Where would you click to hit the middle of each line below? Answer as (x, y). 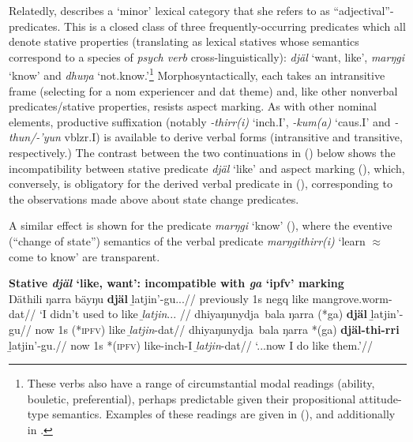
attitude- (380, 398)
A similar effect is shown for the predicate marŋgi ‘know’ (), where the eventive (201, 225)
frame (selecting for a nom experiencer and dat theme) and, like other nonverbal (203, 90)
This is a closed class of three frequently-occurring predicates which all (235, 26)
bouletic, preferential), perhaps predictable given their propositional (191, 398)
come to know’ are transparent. (84, 256)
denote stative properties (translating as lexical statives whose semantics (184, 41)
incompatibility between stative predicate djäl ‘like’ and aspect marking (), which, (207, 168)
